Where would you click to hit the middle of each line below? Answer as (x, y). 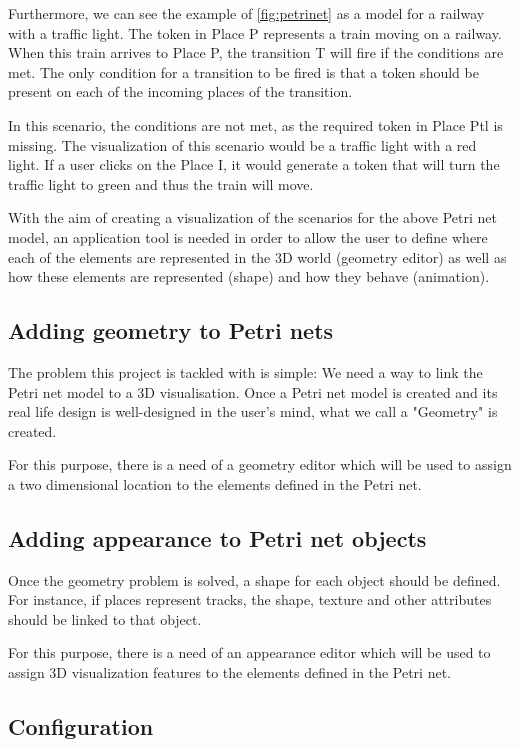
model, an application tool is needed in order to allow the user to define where (248, 236)
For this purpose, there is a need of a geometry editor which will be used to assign (260, 464)
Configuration (81, 726)
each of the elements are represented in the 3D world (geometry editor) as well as (257, 256)
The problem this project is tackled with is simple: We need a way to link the (245, 371)
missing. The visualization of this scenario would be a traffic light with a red (242, 144)
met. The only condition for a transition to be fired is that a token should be (243, 71)
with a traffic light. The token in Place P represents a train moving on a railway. (255, 32)
